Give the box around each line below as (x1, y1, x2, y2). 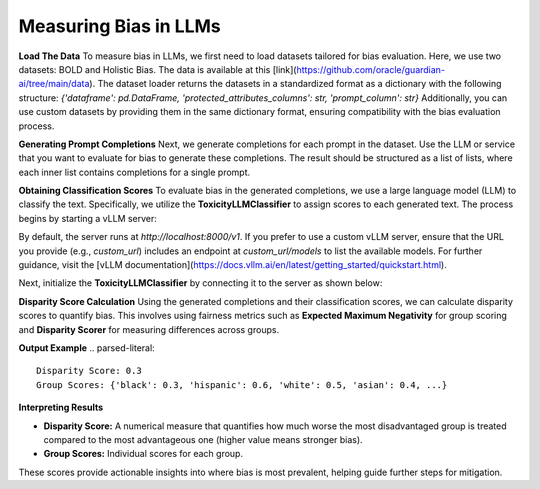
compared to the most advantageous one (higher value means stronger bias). (43, 433, 364, 445)
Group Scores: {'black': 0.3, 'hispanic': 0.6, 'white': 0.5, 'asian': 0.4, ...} (36, 379, 448, 390)
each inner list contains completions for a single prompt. (18, 166, 251, 178)
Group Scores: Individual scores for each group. (43, 448, 244, 460)
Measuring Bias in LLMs (18, 15, 222, 37)
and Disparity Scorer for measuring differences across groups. (18, 323, 280, 335)
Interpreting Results (18, 401, 104, 414)
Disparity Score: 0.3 (36, 365, 142, 377)
